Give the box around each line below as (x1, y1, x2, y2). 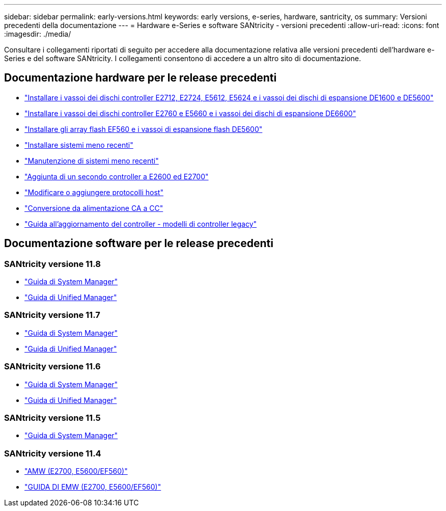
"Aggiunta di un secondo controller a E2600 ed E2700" (24, 172, 209, 181)
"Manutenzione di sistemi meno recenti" (24, 156, 159, 165)
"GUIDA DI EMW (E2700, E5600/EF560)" (24, 482, 161, 492)
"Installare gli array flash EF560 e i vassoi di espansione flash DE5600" (24, 124, 263, 133)
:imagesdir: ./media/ (4, 30, 71, 38)
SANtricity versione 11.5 (4, 412, 101, 423)
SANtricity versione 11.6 (4, 361, 101, 372)
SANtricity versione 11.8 (4, 258, 101, 269)
